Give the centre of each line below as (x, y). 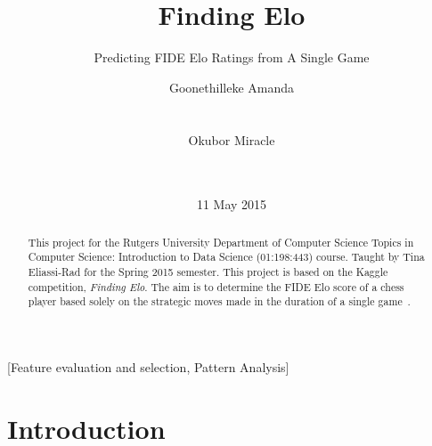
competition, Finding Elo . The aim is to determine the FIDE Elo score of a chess (216, 286)
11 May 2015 (232, 204)
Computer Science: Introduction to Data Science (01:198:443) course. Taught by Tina (226, 257)
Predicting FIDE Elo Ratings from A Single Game (232, 57)
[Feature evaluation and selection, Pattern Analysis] (148, 366)
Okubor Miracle (232, 139)
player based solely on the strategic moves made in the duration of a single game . (219, 301)
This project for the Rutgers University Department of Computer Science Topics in (221, 242)
